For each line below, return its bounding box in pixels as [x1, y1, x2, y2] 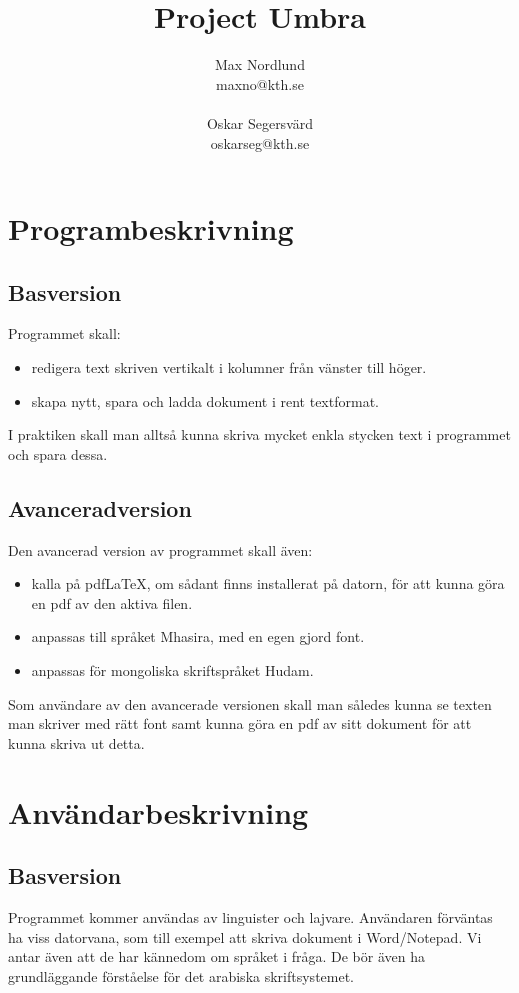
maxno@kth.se [216, 73, 304, 94]
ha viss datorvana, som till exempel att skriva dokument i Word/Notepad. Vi [8, 926, 482, 947]
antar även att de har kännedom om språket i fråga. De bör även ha [8, 946, 425, 967]
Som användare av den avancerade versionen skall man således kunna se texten [8, 693, 492, 714]
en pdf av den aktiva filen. [31, 592, 193, 613]
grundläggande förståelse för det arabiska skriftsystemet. [8, 965, 355, 986]
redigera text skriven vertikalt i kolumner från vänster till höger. [31, 357, 427, 378]
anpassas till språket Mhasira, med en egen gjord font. [31, 626, 365, 647]
